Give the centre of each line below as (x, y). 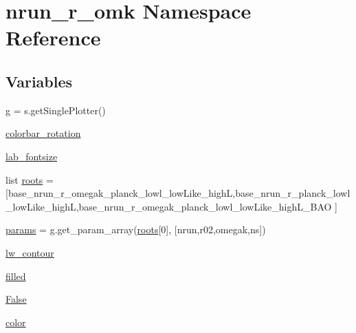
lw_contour (30, 252)
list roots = (30, 179)
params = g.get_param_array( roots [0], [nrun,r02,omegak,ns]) (136, 229)
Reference (53, 37)
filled (16, 276)
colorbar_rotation (43, 133)
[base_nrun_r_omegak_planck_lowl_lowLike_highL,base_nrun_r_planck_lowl (178, 193)
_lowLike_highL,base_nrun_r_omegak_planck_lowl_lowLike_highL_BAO (169, 206)
